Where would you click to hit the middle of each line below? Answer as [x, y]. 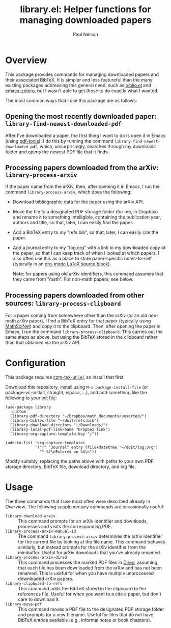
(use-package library [28, 407]
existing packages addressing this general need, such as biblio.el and [78, 85]
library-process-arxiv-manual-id [41, 531]
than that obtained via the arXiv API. [43, 343]
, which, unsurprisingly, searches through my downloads [97, 146]
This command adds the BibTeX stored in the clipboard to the [82, 589]
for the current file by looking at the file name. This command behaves [92, 542]
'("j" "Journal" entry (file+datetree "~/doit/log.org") [96, 447]
